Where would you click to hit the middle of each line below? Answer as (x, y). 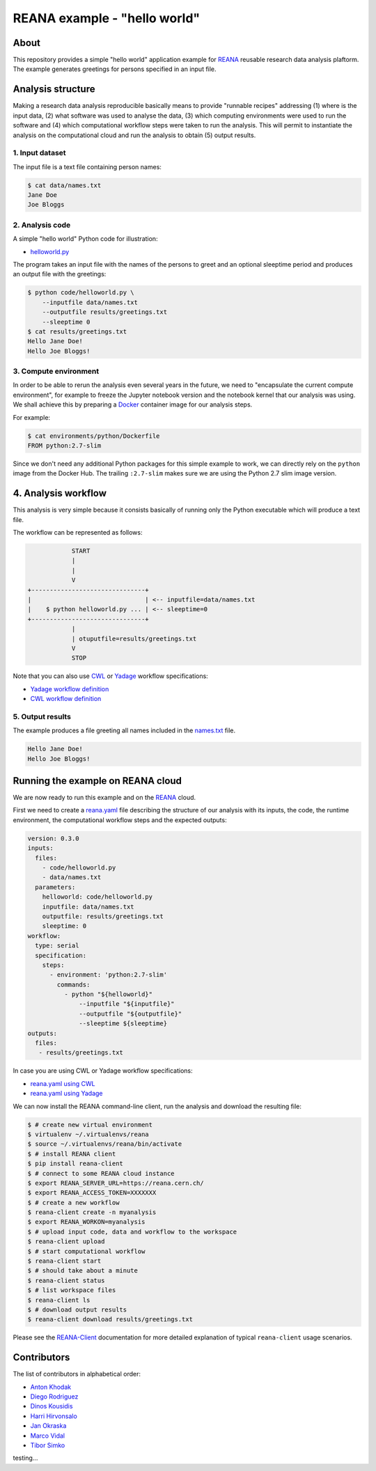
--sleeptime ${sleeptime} (123, 1024)
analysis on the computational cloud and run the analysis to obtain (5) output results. (134, 135)
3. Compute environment (56, 371)
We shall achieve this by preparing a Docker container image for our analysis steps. (133, 404)
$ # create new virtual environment (90, 1125)
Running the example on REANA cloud (97, 781)
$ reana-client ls (59, 1300)
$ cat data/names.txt (64, 185)
